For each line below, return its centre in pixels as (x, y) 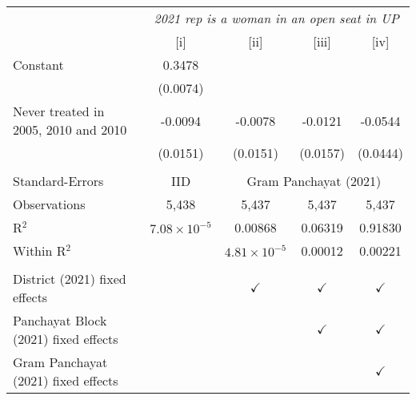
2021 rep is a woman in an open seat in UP (276, 18)
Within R (40, 251)
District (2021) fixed (70, 279)
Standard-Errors (58, 181)
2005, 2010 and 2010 (70, 129)
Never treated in (59, 111)
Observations (49, 204)
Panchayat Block (60, 320)
